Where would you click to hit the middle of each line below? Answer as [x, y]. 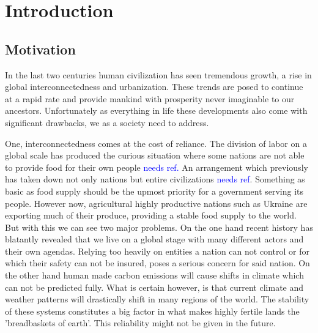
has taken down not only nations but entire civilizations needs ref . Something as [155, 179]
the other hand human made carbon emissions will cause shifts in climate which [154, 275]
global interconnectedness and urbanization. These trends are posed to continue [154, 87]
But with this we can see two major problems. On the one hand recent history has [159, 227]
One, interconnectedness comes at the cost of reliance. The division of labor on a [156, 143]
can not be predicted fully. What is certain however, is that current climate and [154, 287]
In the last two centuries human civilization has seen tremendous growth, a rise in [158, 74]
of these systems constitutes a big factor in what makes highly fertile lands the [152, 311]
